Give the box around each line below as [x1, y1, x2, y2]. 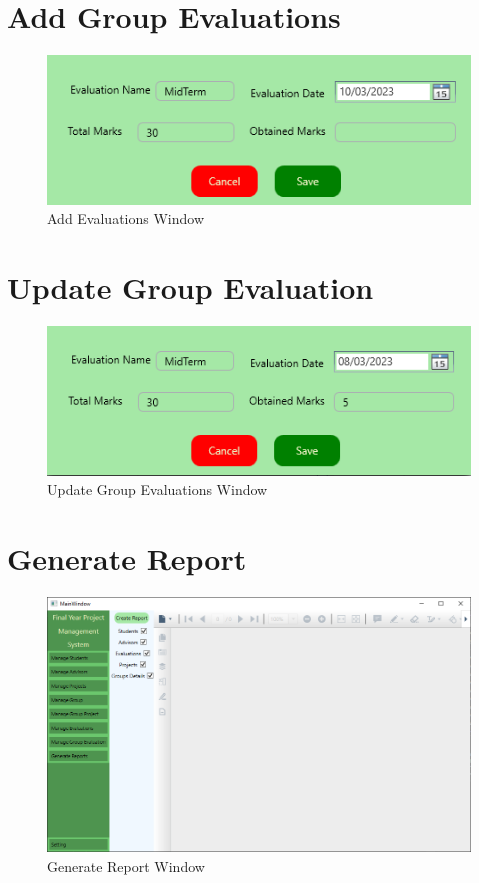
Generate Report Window [47, 855, 205, 876]
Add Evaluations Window [47, 208, 205, 229]
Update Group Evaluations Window [47, 479, 268, 500]
